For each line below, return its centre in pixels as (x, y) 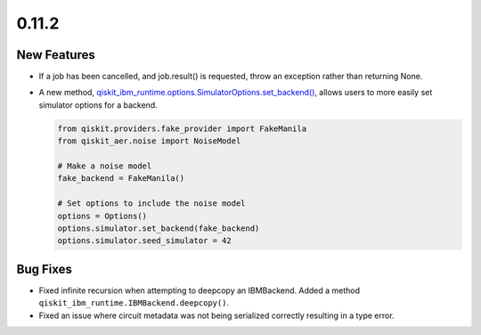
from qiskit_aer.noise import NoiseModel (149, 141)
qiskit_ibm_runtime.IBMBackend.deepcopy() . (134, 303)
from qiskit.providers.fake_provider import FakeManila (182, 128)
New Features (56, 55)
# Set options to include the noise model (151, 204)
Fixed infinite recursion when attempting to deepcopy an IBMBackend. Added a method (200, 290)
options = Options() (102, 216)
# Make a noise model (105, 166)
